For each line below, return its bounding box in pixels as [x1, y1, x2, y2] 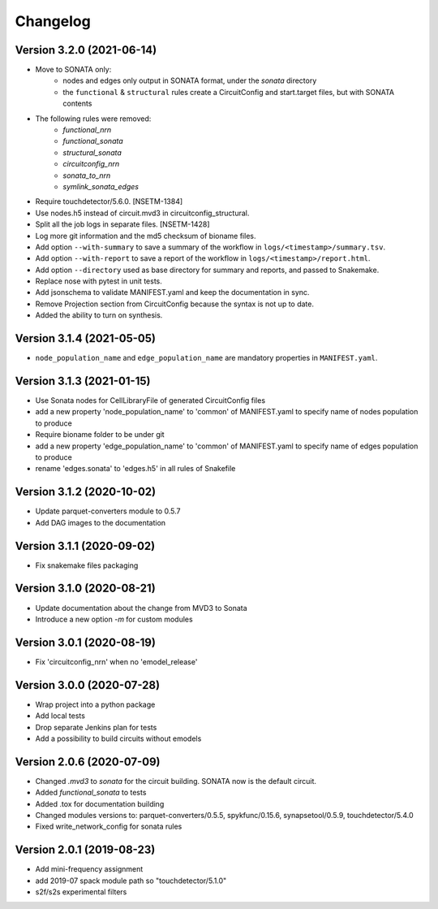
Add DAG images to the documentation [35, 517, 166, 527]
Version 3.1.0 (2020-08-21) [15, 582, 156, 595]
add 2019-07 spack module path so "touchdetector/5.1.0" [35, 876, 227, 885]
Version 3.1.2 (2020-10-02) [15, 485, 157, 499]
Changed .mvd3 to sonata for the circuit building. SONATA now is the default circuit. [35, 776, 316, 786]
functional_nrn [62, 125, 112, 135]
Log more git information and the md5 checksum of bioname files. [35, 231, 256, 240]
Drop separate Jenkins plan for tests [35, 722, 157, 732]
